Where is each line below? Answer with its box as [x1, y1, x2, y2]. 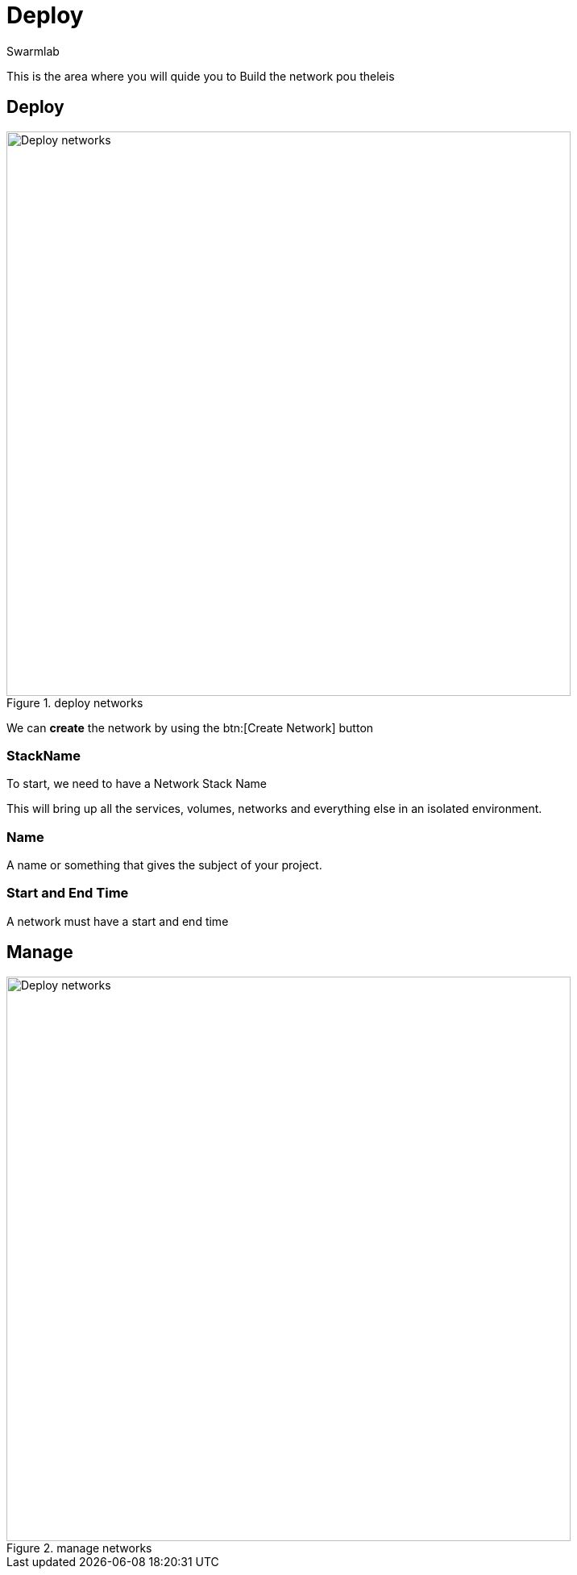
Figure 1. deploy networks [6, 695, 143, 710]
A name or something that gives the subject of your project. [6, 858, 322, 873]
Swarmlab [6, 44, 60, 58]
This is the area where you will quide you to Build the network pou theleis [6, 69, 395, 83]
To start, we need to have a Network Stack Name [6, 777, 267, 791]
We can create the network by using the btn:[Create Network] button [6, 720, 374, 735]
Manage [6, 942, 73, 963]
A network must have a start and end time [6, 914, 229, 928]
